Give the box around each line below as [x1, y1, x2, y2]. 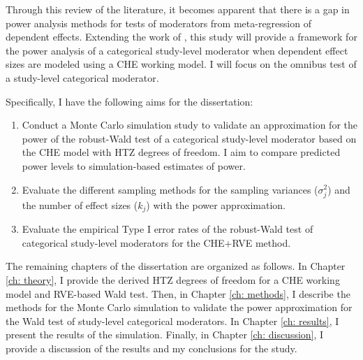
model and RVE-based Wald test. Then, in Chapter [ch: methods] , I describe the [6, 286, 350, 301]
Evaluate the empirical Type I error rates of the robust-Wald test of [22, 222, 313, 236]
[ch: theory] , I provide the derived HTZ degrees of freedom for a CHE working [6, 272, 340, 287]
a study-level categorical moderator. [6, 70, 159, 85]
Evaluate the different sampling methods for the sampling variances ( [22, 182, 318, 196]
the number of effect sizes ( [22, 197, 138, 212]
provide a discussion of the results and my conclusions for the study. [6, 340, 297, 355]
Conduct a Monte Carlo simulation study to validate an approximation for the [22, 117, 357, 132]
